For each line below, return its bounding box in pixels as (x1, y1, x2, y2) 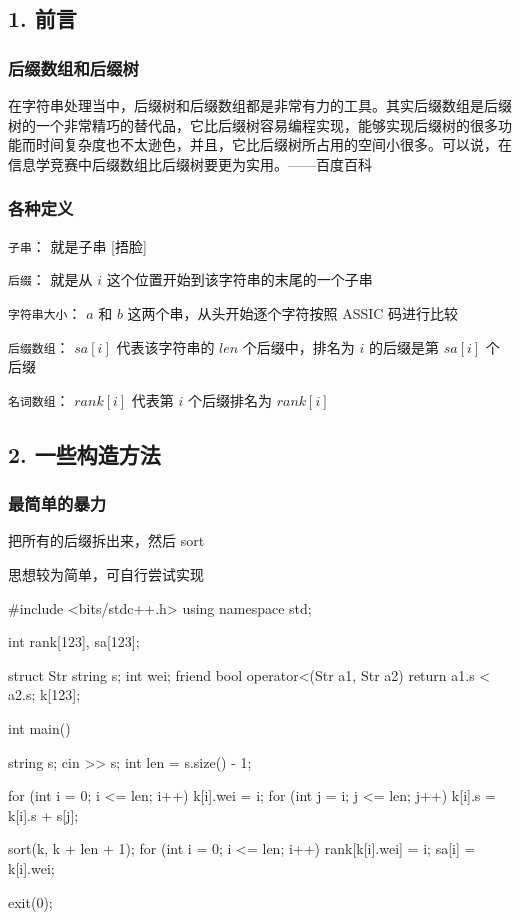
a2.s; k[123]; (8, 684, 81, 705)
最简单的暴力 (8, 491, 107, 516)
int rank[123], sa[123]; (8, 631, 140, 652)
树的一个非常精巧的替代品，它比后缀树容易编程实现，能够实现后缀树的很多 (8, 114, 498, 135)
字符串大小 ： (8, 302, 82, 323)
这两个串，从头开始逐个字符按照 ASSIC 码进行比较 (127, 302, 459, 323)
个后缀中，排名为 (242, 336, 355, 357)
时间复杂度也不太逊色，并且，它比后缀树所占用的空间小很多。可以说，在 (35, 134, 512, 155)
